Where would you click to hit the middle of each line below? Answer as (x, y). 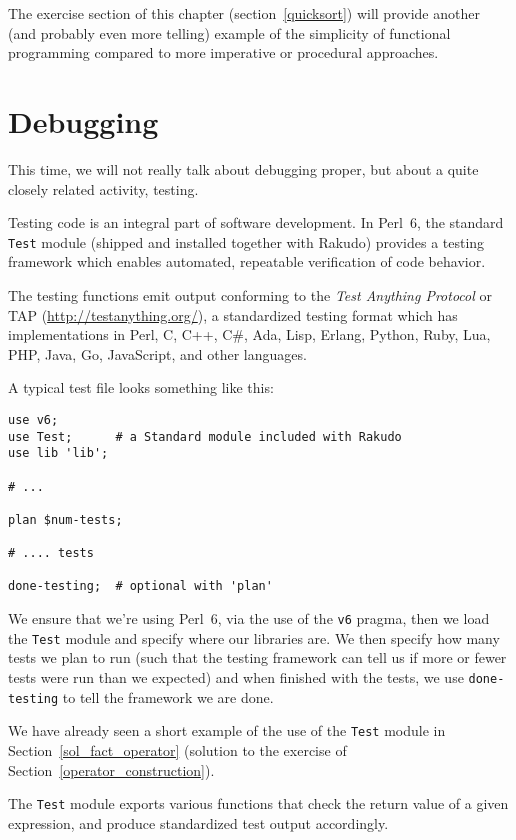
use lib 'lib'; (58, 453)
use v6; (33, 419)
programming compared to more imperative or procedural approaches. (223, 52)
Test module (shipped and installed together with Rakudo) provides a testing (246, 241)
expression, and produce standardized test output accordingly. (198, 822)
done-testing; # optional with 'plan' (140, 586)
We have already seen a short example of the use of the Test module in (227, 730)
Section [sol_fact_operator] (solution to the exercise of (177, 750)
